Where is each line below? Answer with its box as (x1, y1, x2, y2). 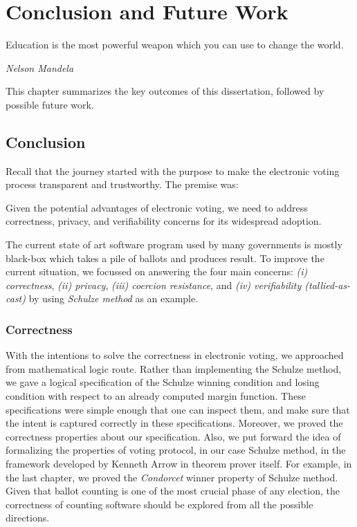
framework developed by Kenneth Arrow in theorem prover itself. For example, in (6, 456, 352, 471)
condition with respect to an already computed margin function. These (6, 389, 306, 403)
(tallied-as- (304, 277, 351, 292)
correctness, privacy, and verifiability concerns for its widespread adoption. (6, 214, 322, 228)
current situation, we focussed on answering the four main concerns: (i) (6, 264, 308, 279)
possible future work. (6, 97, 94, 111)
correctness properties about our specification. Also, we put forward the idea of (6, 429, 341, 443)
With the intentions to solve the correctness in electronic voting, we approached (6, 348, 344, 362)
